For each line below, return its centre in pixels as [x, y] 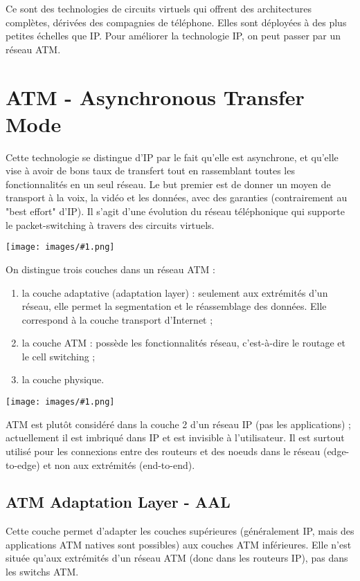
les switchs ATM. [42, 572]
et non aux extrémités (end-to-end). [119, 464]
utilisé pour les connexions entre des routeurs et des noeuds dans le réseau [163, 451]
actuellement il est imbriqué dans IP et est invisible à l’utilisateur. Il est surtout [175, 437]
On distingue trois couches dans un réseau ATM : [111, 269]
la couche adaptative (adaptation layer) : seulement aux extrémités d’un [175, 292]
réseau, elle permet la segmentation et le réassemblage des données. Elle [174, 306]
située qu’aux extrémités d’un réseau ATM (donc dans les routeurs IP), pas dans [177, 558]
